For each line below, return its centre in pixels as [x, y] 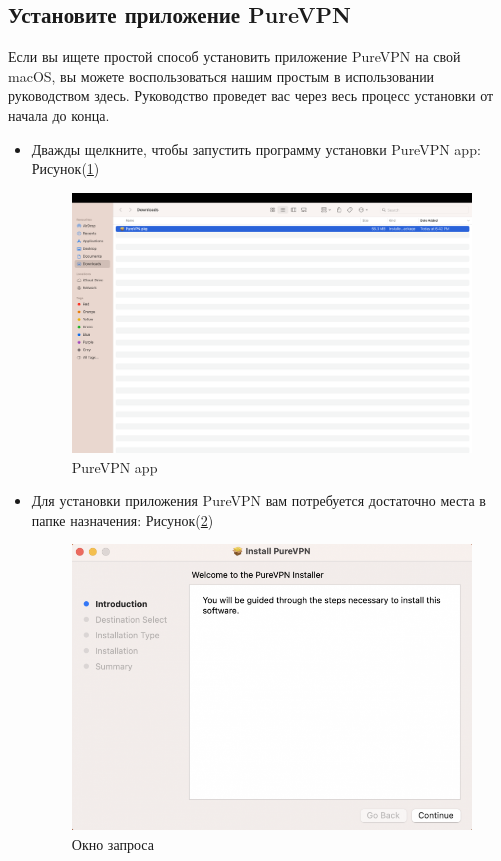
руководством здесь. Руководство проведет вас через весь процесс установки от [251, 95]
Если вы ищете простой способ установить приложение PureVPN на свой [234, 56]
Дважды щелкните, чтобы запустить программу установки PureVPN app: [256, 148]
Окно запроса [112, 843]
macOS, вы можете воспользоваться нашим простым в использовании [221, 75]
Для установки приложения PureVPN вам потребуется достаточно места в [258, 500]
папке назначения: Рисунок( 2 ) [122, 519]
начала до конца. [59, 114]
